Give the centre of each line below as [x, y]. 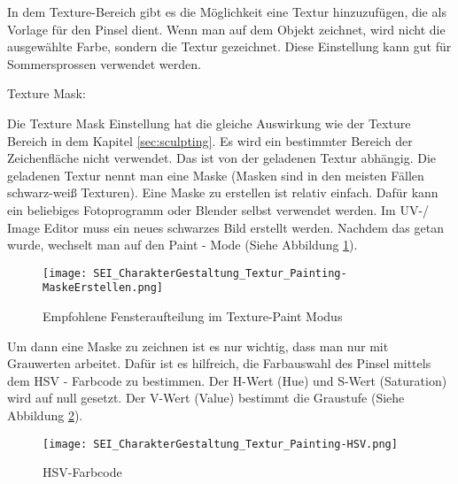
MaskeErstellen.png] [103, 288]
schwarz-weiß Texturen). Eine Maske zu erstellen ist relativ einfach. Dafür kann [223, 192]
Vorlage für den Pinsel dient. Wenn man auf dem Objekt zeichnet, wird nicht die [226, 29]
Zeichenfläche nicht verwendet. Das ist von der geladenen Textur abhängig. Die [222, 158]
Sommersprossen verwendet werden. [104, 63]
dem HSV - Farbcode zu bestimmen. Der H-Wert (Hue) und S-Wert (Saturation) [227, 380]
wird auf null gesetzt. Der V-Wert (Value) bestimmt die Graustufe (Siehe [206, 398]
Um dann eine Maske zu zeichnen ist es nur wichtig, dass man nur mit [198, 346]
